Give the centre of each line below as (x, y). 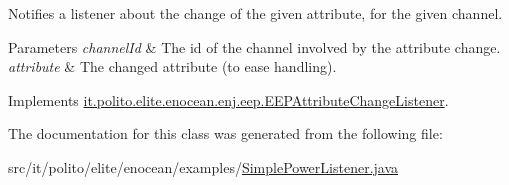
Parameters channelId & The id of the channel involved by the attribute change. (254, 46)
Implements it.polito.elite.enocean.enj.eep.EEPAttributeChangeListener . (228, 99)
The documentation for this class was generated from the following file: (225, 133)
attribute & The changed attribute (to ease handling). (172, 66)
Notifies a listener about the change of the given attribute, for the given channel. (255, 13)
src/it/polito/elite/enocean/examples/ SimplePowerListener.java (203, 166)
